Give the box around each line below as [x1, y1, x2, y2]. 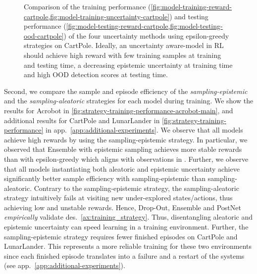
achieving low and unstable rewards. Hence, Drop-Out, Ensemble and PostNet [4, 202, 241, 212]
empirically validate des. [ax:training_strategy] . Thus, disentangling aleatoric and [4, 212, 253, 222]
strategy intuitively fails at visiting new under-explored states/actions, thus [4, 192, 233, 203]
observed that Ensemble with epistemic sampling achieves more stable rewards [4, 144, 242, 154]
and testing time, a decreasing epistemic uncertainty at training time [24, 59, 233, 70]
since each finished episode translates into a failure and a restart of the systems [4, 250, 245, 261]
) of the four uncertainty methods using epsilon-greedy [63, 30, 229, 41]
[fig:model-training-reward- [151, 1, 232, 11]
